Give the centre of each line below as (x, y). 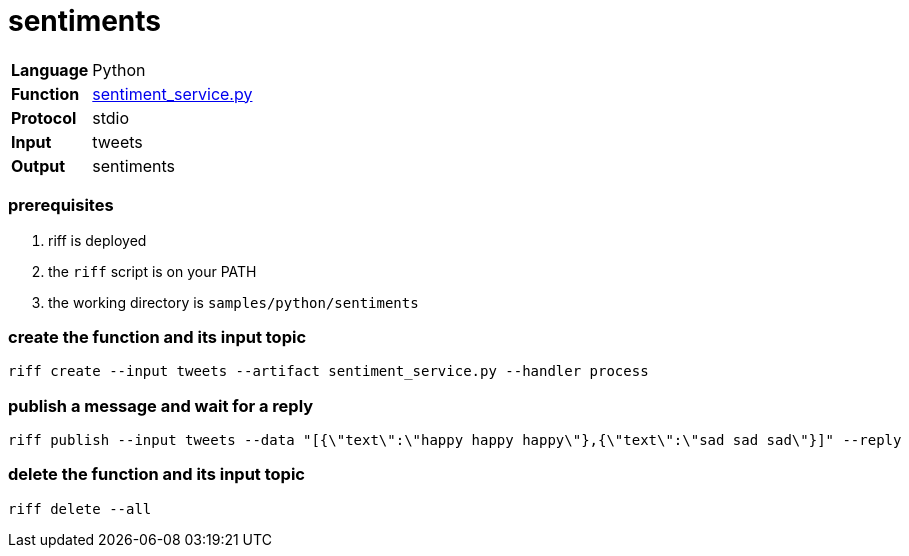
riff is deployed (97, 240)
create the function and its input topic (157, 336)
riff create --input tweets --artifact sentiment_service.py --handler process (328, 371)
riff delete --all (80, 508)
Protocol (44, 117)
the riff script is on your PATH (152, 271)
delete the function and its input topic (156, 474)
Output (38, 165)
